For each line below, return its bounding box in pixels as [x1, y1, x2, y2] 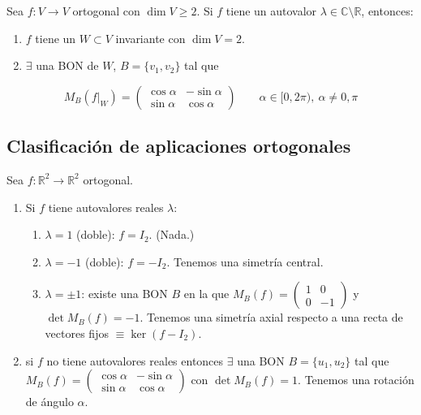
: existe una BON [81, 285, 168, 302]
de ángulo [25, 393, 74, 410]
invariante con [115, 29, 186, 46]
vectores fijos [45, 324, 109, 341]
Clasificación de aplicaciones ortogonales [6, 133, 351, 158]
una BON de [36, 57, 99, 74]
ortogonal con [72, 2, 140, 19]
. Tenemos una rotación [298, 371, 415, 388]
